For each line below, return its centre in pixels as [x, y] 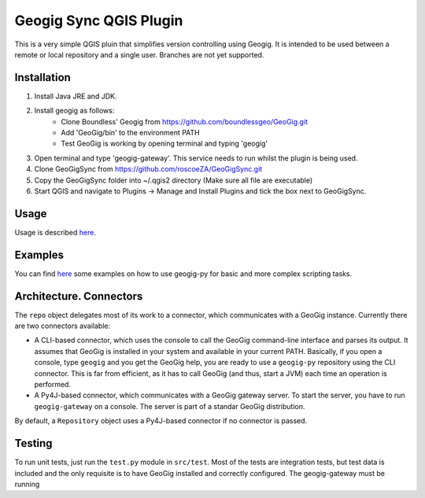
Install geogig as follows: [74, 111]
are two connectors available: [62, 326]
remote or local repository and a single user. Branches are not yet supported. [139, 54]
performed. [52, 385]
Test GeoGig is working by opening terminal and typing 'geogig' [164, 144]
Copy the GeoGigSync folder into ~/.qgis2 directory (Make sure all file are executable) [174, 180]
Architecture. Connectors [79, 296]
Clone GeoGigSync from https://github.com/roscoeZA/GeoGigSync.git [148, 169]
